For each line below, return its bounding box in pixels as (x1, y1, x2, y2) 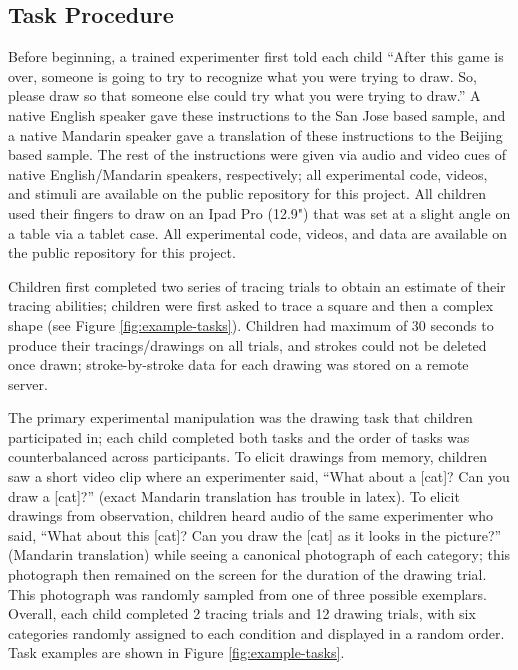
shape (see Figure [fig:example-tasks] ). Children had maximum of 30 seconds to (8, 314, 494, 335)
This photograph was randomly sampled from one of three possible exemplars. (8, 583, 487, 604)
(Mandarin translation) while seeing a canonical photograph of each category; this (8, 544, 511, 565)
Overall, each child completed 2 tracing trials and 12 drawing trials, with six (8, 603, 476, 624)
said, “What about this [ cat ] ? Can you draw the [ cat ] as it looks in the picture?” (8, 524, 502, 545)
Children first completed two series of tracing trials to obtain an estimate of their (8, 275, 506, 296)
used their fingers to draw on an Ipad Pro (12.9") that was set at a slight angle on (8, 202, 511, 223)
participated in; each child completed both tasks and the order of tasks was (8, 426, 470, 447)
